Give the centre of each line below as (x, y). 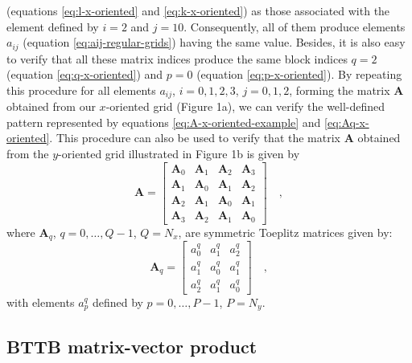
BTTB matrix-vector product (132, 346)
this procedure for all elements (81, 90)
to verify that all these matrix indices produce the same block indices (177, 58)
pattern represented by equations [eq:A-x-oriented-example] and (164, 122)
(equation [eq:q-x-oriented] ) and (85, 74)
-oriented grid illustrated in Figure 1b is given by (179, 154)
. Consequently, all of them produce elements (295, 26)
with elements (41, 302)
